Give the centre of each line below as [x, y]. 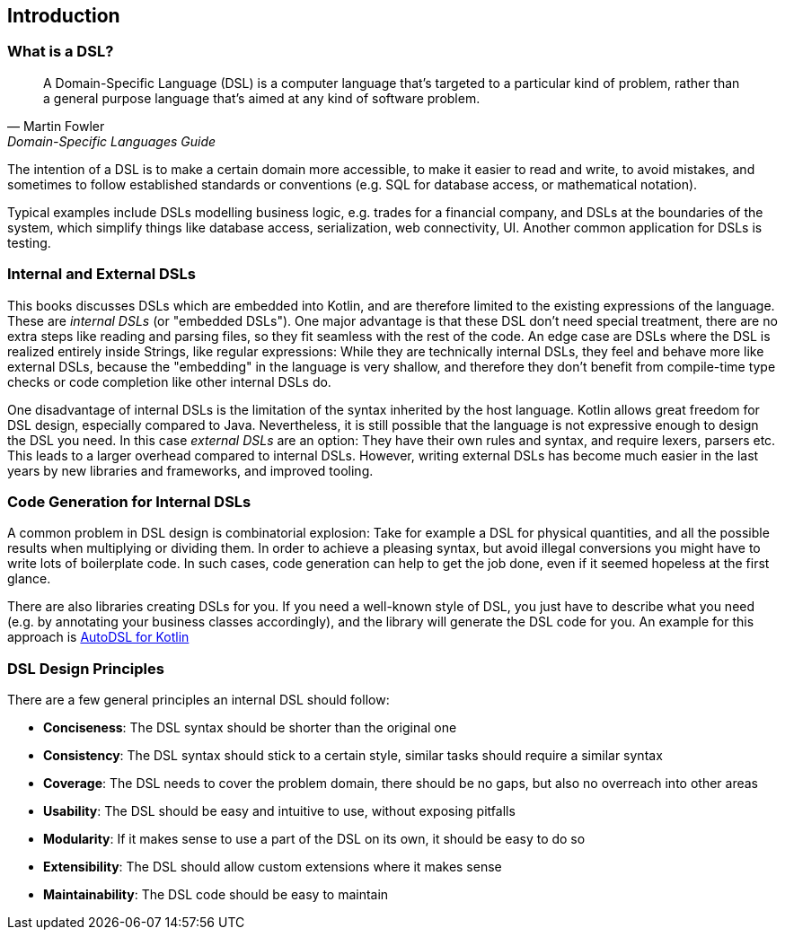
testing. [29, 242]
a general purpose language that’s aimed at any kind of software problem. [262, 98]
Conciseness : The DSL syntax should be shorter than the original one [250, 728]
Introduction [64, 16]
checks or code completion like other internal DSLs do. [169, 381]
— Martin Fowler [56, 126]
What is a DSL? [61, 52]
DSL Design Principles [86, 668]
